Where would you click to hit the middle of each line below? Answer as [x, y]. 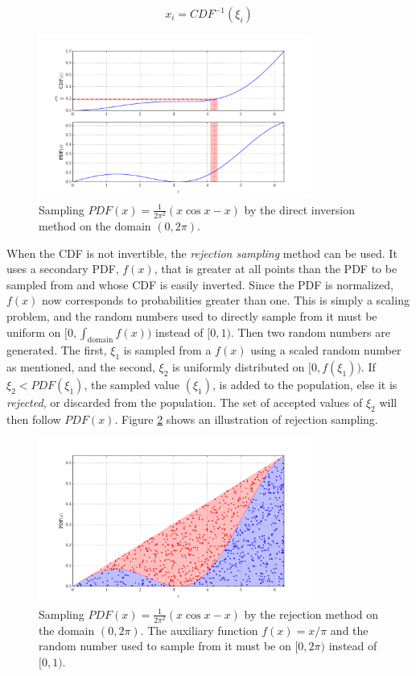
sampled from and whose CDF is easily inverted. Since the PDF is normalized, [200, 284]
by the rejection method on [311, 614]
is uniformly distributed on [239, 367]
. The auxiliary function [199, 630]
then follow [34, 419]
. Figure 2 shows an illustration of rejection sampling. [246, 419]
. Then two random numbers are [310, 332]
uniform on [34, 332]
